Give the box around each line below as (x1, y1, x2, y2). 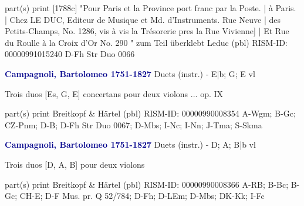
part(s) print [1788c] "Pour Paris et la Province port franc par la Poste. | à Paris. (5, 2, 296, 14)
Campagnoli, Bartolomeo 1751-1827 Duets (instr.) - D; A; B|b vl (5, 138, 256, 151)
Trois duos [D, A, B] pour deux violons (5, 158, 145, 170)
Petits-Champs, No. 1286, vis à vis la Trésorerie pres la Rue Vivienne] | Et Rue (5, 25, 289, 37)
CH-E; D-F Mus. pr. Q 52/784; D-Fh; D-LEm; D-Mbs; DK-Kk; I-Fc (19, 190, 265, 202)
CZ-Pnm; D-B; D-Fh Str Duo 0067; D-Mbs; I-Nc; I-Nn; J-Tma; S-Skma (5, 118, 262, 131)
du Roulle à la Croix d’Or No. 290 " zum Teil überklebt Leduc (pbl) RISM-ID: (5, 36, 288, 48)
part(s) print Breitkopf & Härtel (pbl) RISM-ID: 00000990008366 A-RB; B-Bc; (5, 178, 289, 190)
